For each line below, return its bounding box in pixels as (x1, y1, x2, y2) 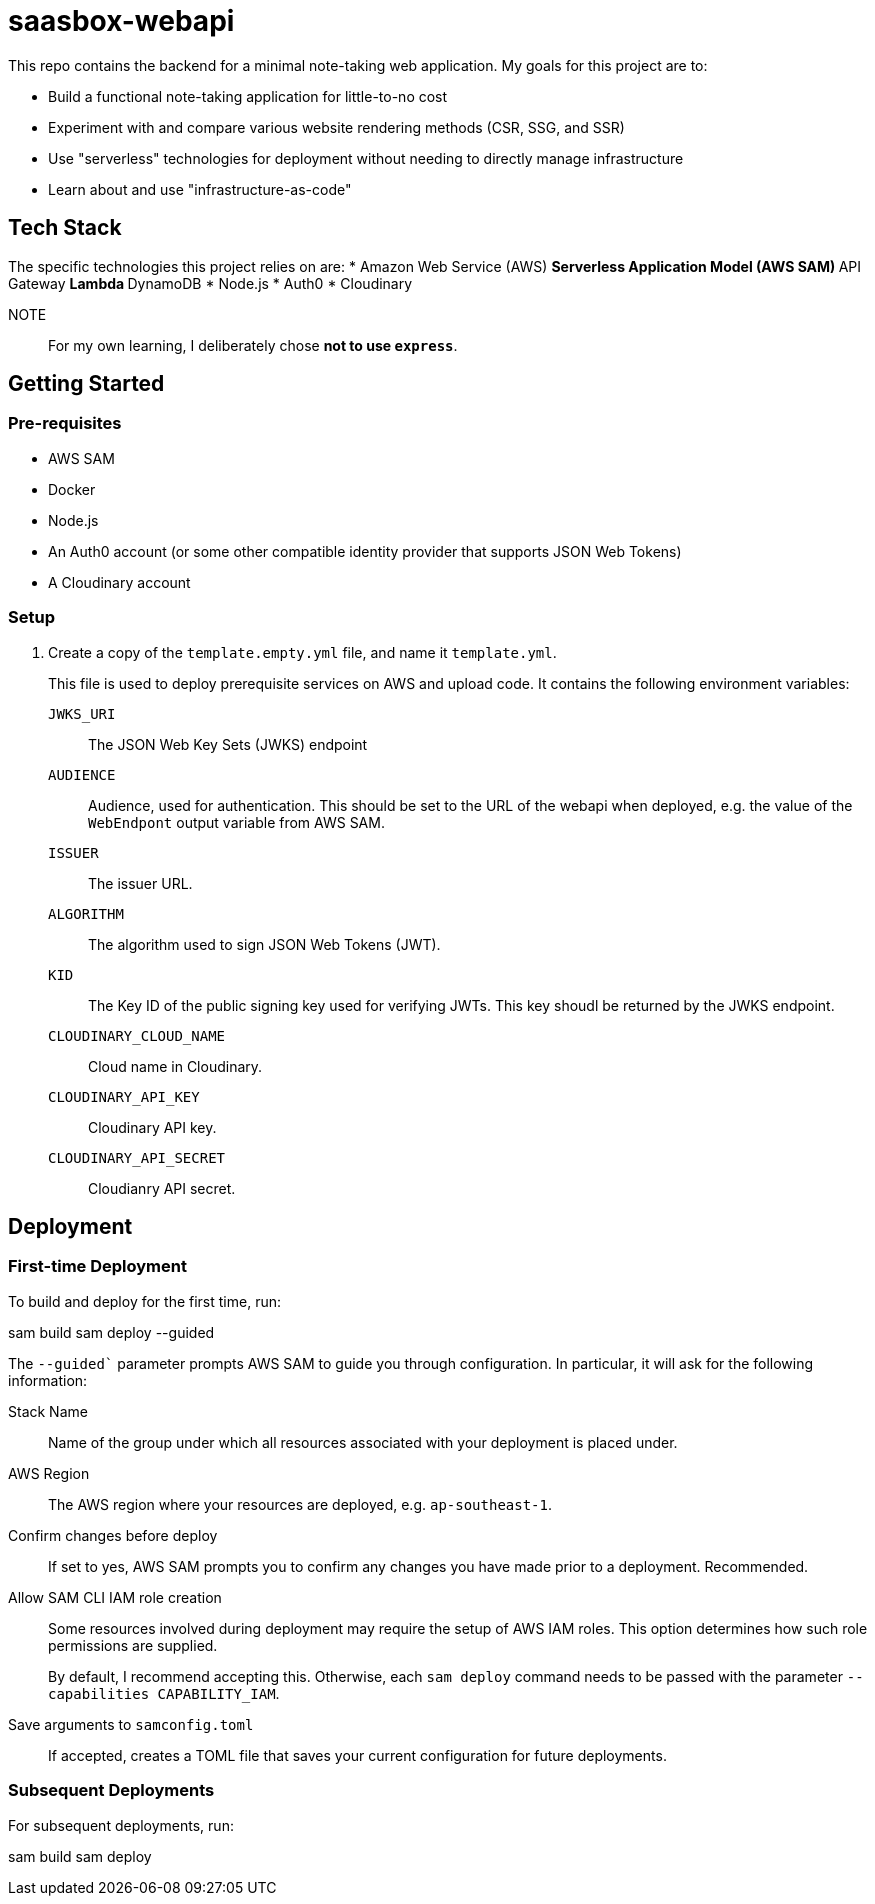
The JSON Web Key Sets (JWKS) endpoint (88, 735, 368, 753)
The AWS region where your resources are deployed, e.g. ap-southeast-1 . (48, 1495, 553, 1513)
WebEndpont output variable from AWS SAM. (88, 813, 385, 831)
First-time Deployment (8, 1256, 187, 1277)
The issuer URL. (88, 874, 193, 892)
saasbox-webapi (8, 4, 235, 38)
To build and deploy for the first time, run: (8, 1292, 281, 1310)
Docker (48, 480, 96, 498)
